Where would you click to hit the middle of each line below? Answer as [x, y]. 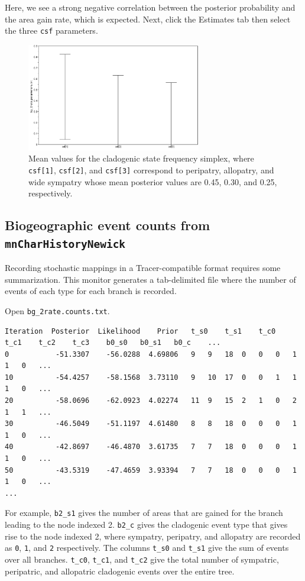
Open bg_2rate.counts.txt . [57, 310]
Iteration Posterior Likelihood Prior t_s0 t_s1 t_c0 [140, 331]
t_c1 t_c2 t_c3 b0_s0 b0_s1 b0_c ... [113, 343]
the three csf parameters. [51, 30]
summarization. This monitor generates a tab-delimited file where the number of [150, 279]
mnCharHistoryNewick [65, 244]
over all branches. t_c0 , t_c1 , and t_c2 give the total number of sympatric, [142, 559]
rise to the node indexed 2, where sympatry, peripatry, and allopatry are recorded [153, 536]
